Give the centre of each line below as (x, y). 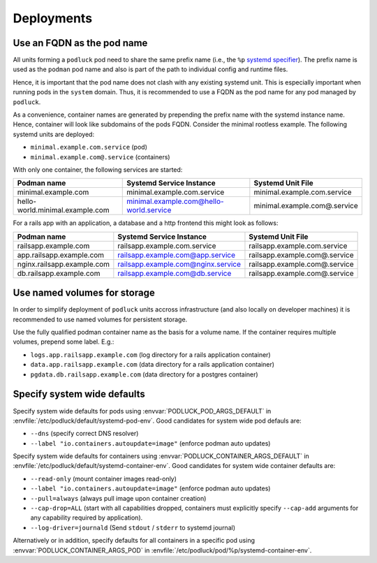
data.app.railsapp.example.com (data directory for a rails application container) (153, 365)
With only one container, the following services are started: (98, 169)
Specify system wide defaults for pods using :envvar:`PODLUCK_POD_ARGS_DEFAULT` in (142, 411)
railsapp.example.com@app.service (177, 255)
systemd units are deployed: (53, 134)
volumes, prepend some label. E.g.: (64, 342)
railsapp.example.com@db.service (175, 273)
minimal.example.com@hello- (175, 201)
